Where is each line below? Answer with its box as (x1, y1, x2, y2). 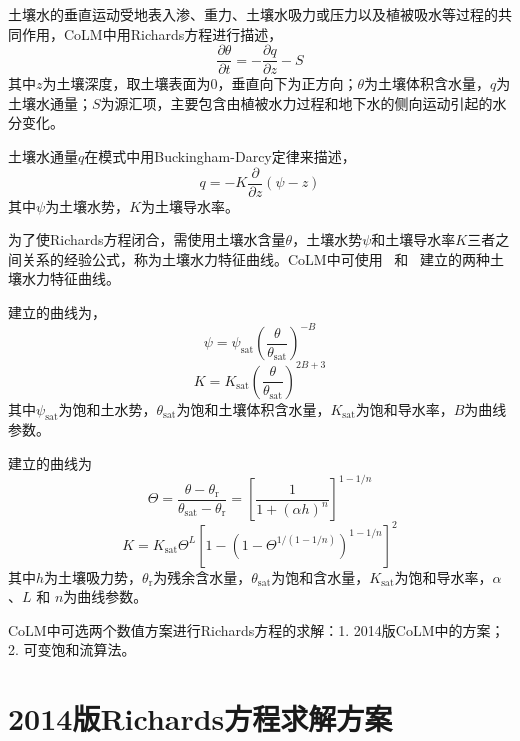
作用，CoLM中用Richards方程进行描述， (21, 23, 283, 44)
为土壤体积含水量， (364, 73, 491, 94)
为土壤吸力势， (44, 566, 143, 587)
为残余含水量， (153, 566, 252, 587)
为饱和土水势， (58, 398, 157, 419)
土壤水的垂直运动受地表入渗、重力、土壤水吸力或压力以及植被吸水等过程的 (8, 4, 498, 24)
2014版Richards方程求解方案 (8, 698, 393, 739)
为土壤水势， (45, 195, 130, 216)
